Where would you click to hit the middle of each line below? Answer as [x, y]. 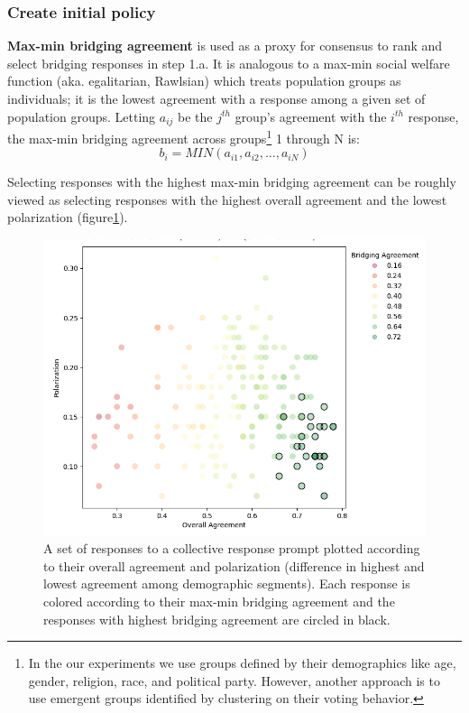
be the [195, 116]
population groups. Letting [82, 116]
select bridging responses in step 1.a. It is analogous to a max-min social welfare [229, 63]
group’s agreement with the [311, 116]
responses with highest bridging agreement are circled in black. [217, 619]
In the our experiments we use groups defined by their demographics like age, [242, 663]
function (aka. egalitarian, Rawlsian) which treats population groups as [204, 81]
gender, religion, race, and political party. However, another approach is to [234, 680]
